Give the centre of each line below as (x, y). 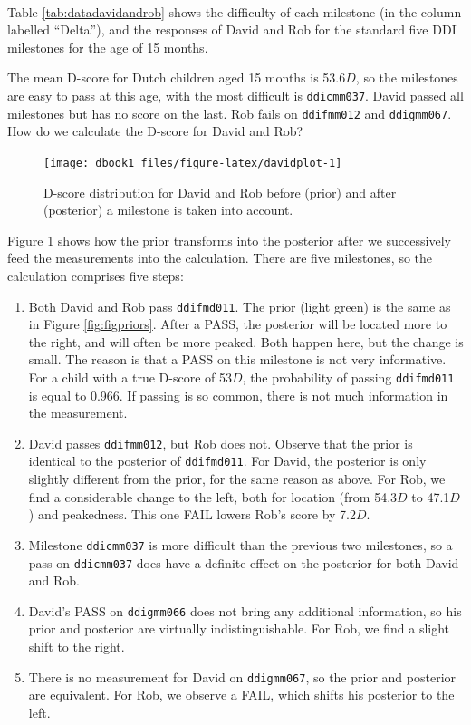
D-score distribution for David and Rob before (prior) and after (220, 192)
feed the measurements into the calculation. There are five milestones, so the (220, 258)
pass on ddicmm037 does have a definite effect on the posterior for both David (244, 562)
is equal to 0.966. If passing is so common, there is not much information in (238, 395)
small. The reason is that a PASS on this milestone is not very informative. (237, 359)
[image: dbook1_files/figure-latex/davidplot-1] (193, 163)
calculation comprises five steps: (96, 275)
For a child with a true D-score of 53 (130, 377)
